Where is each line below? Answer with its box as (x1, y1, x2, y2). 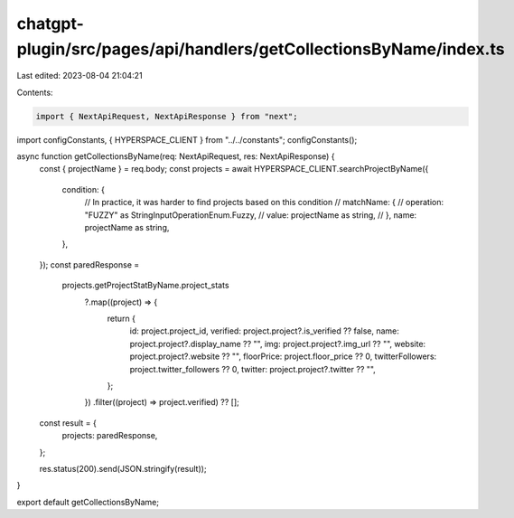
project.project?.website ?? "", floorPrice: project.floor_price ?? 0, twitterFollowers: (129, 351, 437, 362)
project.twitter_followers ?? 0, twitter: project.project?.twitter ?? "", (129, 363, 377, 374)
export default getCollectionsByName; (16, 496, 160, 507)
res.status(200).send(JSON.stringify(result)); (39, 463, 207, 474)
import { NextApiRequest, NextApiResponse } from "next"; (35, 111, 298, 121)
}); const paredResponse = (39, 259, 140, 270)
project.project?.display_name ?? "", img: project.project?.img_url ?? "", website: (129, 338, 426, 349)
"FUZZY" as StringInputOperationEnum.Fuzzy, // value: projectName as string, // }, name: (84, 209, 417, 221)
